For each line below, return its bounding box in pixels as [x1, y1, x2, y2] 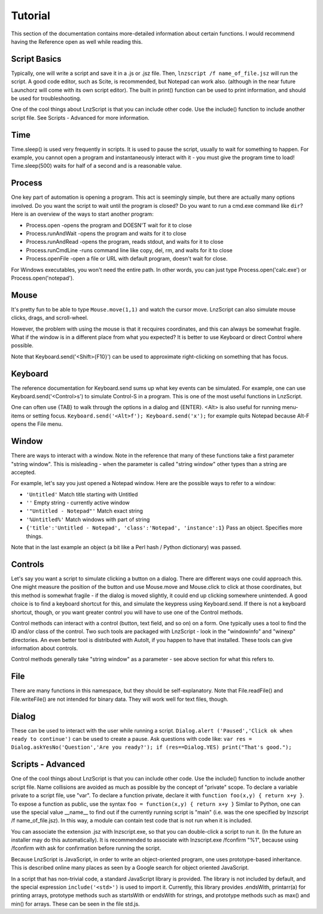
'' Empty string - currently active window [26, 499, 130, 506]
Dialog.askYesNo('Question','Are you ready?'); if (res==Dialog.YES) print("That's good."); [11, 744, 292, 751]
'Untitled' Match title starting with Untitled [26, 491, 138, 498]
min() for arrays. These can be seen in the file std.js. [11, 900, 140, 907]
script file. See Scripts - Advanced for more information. [11, 114, 150, 121]
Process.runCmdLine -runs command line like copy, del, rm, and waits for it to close [26, 246, 233, 254]
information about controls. [11, 644, 78, 652]
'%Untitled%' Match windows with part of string [26, 516, 150, 523]
